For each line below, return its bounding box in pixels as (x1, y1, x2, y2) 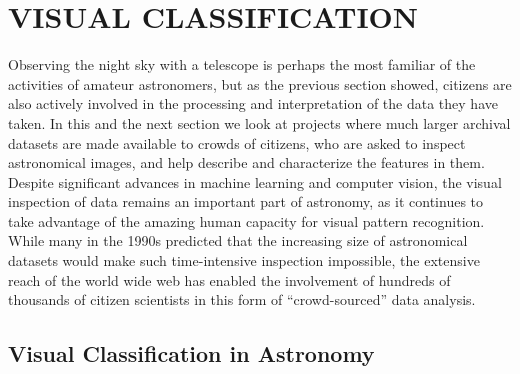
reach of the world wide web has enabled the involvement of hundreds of (8, 269, 451, 290)
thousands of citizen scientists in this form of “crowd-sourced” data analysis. (8, 289, 476, 310)
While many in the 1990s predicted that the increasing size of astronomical (8, 230, 468, 251)
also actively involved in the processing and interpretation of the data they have (8, 93, 498, 114)
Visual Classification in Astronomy (8, 338, 375, 369)
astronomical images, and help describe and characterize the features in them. (8, 152, 485, 173)
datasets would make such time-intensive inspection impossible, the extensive (8, 250, 480, 271)
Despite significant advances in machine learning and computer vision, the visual (8, 171, 502, 192)
